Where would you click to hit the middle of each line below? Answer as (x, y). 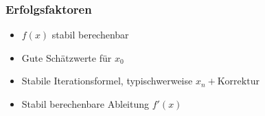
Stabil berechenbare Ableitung (85, 104)
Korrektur (238, 82)
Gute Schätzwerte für (67, 57)
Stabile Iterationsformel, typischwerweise (107, 81)
